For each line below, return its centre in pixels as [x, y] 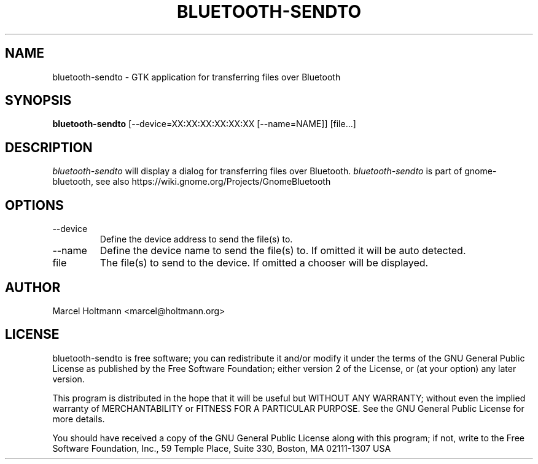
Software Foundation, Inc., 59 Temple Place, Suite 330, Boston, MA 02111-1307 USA [222, 448]
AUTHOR [33, 287]
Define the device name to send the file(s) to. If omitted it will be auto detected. [283, 251]
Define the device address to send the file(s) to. [196, 239]
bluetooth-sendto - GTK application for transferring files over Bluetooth [197, 77]
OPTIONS [34, 205]
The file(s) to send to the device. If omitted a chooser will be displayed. [264, 263]
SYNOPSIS [38, 101]
